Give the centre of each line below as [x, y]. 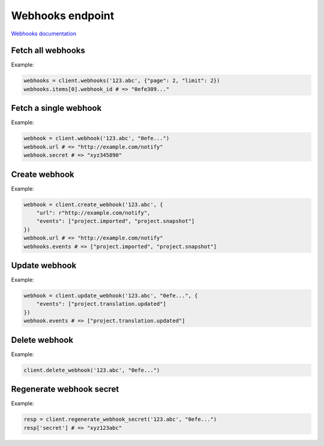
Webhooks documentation [43, 34]
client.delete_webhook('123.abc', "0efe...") [92, 370]
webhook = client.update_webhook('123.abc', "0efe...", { [111, 296]
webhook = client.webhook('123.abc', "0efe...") [97, 138]
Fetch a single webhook [56, 108]
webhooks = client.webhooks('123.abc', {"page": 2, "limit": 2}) [122, 81]
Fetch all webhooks [48, 51]
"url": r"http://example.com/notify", [93, 213]
